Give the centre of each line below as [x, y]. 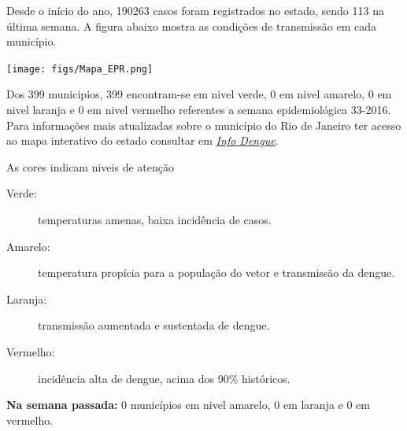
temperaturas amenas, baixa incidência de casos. [155, 219]
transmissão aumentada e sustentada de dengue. [154, 325]
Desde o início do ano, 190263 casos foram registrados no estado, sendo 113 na [195, 10]
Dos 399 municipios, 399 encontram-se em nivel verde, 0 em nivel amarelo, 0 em [199, 94]
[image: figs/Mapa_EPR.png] [80, 69]
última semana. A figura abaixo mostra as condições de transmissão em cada [191, 26]
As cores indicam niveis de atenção [90, 166]
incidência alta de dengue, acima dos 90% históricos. [164, 378]
